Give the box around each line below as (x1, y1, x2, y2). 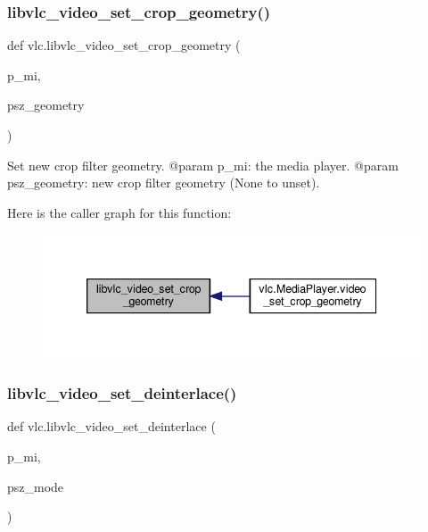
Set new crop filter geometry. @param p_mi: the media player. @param (7, 155, 399, 174)
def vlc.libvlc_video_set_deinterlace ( (7, 417, 216, 436)
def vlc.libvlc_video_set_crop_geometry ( (7, 36, 241, 54)
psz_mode (7, 477, 64, 495)
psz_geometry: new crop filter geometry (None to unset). (7, 173, 320, 192)
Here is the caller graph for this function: (7, 203, 232, 221)
